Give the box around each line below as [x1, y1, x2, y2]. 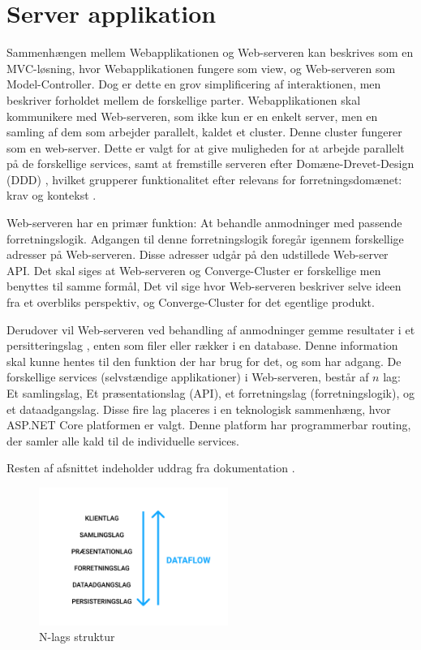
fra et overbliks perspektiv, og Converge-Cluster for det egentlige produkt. [6, 294, 375, 311]
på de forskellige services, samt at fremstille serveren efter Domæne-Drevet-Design [6, 155, 415, 172]
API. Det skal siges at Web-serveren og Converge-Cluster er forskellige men [6, 261, 381, 278]
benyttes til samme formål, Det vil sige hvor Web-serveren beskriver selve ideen [6, 278, 402, 295]
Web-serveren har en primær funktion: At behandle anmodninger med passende [6, 214, 402, 231]
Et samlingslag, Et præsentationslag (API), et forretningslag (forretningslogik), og [6, 385, 415, 401]
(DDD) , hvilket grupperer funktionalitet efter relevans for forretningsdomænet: [6, 170, 402, 187]
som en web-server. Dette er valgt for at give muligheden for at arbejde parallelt [6, 139, 405, 156]
